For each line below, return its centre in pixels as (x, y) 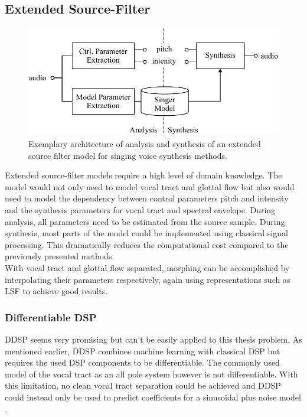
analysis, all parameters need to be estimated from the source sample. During (145, 221)
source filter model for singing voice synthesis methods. (128, 155)
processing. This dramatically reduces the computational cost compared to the (147, 244)
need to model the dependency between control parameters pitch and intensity (147, 198)
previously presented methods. (60, 256)
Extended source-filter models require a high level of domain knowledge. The (143, 175)
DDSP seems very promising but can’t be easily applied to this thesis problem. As (153, 339)
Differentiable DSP (51, 317)
